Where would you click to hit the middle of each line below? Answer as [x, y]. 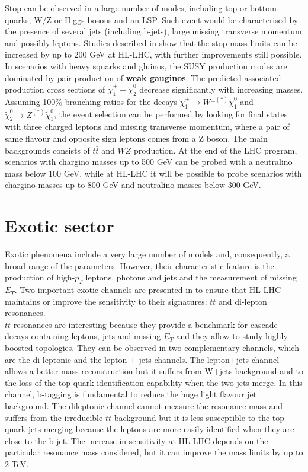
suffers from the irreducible [54, 417]
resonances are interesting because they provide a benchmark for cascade [145, 324]
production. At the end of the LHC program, [215, 150]
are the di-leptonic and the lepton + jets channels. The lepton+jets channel [142, 359]
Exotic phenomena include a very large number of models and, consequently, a [147, 254]
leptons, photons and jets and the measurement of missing [191, 277]
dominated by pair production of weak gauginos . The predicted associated [143, 77]
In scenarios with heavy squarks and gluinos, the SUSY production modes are [146, 66]
